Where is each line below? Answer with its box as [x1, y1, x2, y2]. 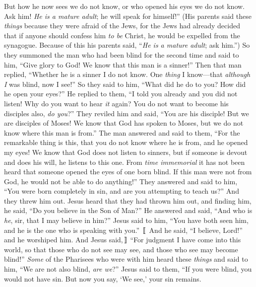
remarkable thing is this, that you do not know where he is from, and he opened [4, 137, 248, 147]
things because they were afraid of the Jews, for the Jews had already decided [4, 20, 240, 31]
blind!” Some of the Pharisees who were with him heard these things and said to [4, 254, 248, 264]
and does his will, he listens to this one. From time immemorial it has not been [4, 156, 245, 167]
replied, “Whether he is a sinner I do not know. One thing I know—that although [4, 69, 251, 79]
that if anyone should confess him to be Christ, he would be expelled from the [4, 30, 240, 40]
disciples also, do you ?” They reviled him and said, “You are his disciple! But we [4, 108, 249, 118]
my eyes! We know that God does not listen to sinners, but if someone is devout [4, 146, 248, 157]
